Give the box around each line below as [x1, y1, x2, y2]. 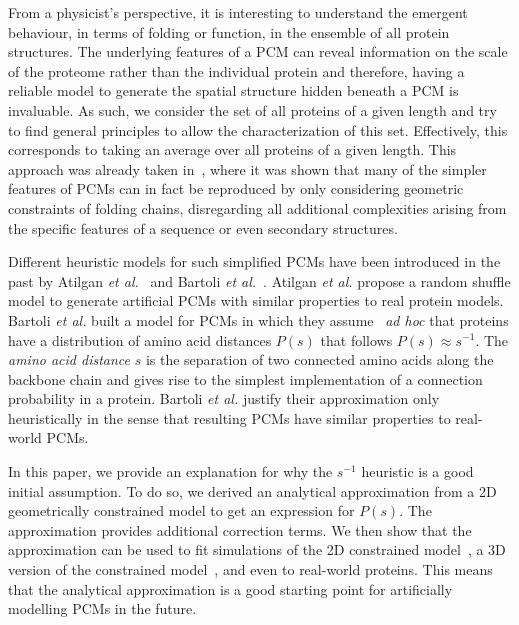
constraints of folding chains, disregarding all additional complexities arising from [8, 197, 507, 218]
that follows [320, 329, 393, 350]
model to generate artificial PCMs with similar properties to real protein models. [8, 290, 504, 311]
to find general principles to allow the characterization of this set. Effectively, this [8, 119, 508, 140]
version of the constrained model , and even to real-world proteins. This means [8, 559, 493, 580]
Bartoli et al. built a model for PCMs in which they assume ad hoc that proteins [8, 309, 509, 330]
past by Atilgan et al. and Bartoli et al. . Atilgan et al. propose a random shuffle [8, 270, 511, 291]
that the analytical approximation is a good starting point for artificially [8, 578, 453, 599]
